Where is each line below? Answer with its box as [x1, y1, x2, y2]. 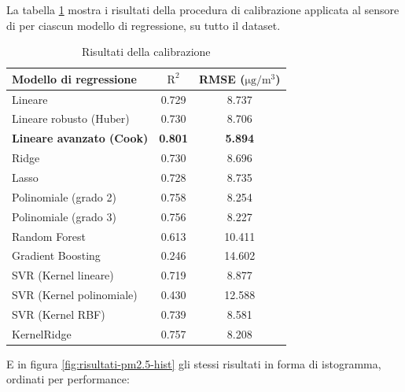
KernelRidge [12, 325, 72, 342]
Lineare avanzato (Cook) [12, 130, 149, 146]
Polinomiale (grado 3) [12, 208, 116, 224]
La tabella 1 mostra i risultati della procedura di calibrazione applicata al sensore [6, 2, 399, 17]
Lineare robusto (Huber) [12, 110, 130, 127]
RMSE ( [198, 70, 245, 87]
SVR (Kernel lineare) [12, 267, 114, 283]
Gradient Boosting [12, 247, 101, 264]
